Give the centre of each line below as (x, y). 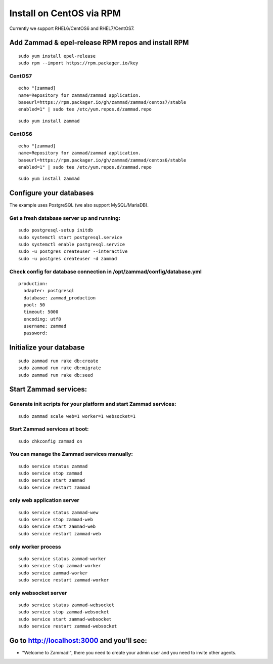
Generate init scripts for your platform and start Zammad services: (93, 404)
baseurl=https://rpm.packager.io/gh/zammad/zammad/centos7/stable (102, 102)
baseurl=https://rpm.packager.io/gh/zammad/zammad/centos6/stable (102, 160)
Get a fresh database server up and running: (65, 218)
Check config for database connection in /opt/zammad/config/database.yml (105, 271)
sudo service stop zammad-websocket (64, 612)
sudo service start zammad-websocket (65, 619)
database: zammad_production (60, 298)
